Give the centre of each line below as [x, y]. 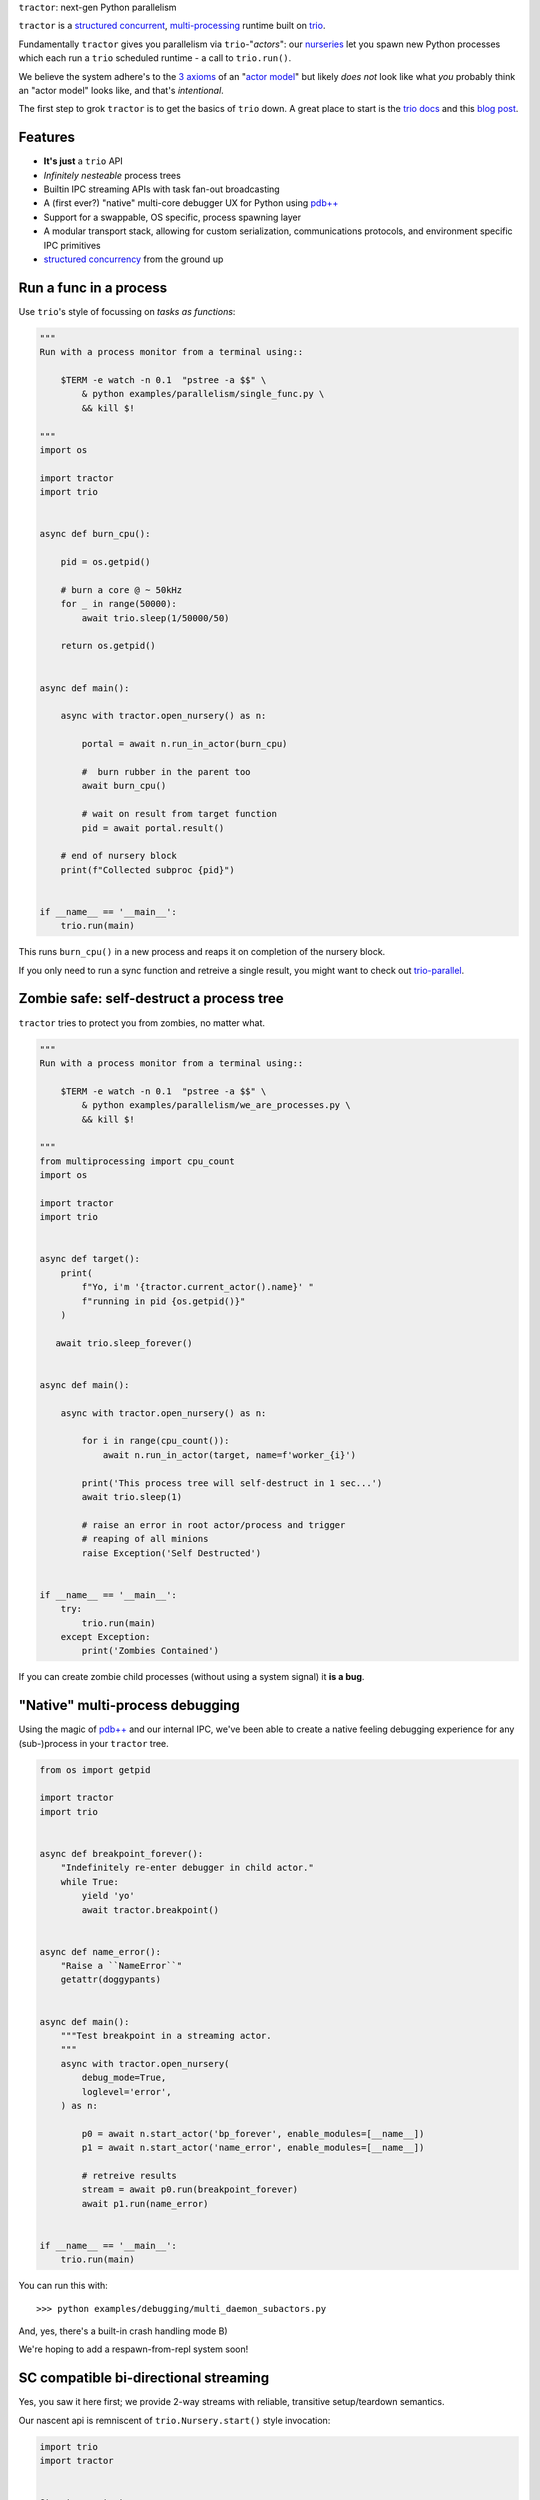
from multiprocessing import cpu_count [137, 1161]
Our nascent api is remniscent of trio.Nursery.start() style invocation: [174, 2420]
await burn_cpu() [124, 786]
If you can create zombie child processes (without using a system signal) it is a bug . [191, 1677]
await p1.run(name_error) [145, 2203]
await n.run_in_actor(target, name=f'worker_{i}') [229, 1454]
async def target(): [89, 1259]
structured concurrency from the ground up [133, 259]
